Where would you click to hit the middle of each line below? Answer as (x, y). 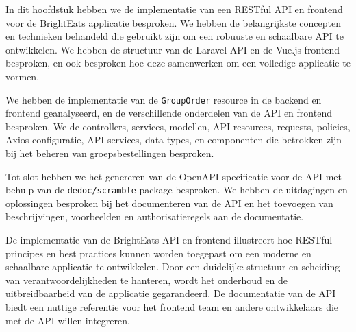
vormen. (23, 76)
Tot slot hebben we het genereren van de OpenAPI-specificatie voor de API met (174, 176)
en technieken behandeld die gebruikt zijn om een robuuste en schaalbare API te (175, 36)
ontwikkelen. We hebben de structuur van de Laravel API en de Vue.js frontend (173, 49)
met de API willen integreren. (68, 320)
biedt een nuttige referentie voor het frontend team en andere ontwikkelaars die (172, 307)
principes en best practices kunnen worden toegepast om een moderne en (158, 253)
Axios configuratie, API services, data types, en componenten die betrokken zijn (174, 140)
